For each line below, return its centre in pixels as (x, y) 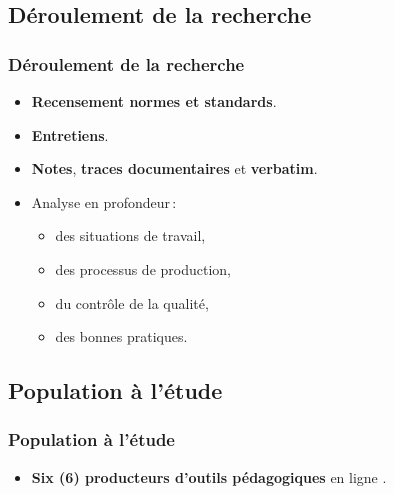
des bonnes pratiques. (121, 336)
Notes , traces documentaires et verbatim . (174, 168)
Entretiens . (70, 134)
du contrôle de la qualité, (132, 302)
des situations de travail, (130, 235)
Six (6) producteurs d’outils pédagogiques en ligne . (209, 476)
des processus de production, (143, 268)
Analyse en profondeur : (104, 201)
